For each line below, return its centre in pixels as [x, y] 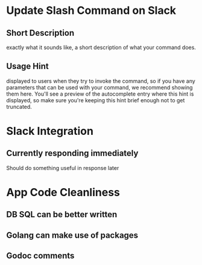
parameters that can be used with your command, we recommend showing [99, 87]
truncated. [19, 106]
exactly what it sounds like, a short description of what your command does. [101, 47]
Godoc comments [40, 256]
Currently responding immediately [72, 153]
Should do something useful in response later [63, 168]
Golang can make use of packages [72, 235]
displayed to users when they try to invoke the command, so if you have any [101, 81]
